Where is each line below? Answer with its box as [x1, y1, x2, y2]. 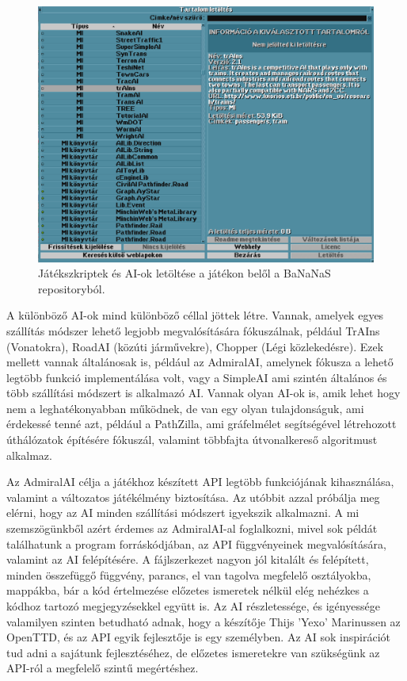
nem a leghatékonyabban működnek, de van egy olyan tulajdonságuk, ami [6, 400, 364, 416]
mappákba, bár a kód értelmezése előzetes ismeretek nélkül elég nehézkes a [6, 582, 369, 599]
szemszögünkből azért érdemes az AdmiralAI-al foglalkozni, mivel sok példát [6, 520, 378, 537]
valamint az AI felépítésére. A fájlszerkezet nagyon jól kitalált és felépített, [6, 551, 369, 568]
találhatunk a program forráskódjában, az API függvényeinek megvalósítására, [6, 535, 386, 552]
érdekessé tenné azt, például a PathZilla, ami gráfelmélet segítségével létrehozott [6, 415, 397, 432]
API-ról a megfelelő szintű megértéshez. [6, 660, 199, 676]
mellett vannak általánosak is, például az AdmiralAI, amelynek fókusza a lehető [6, 354, 394, 370]
